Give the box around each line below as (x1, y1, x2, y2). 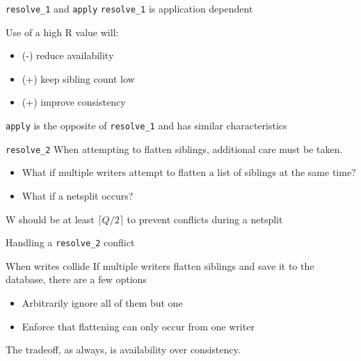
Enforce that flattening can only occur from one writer (22, 319, 255, 333)
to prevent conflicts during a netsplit (127, 211, 283, 226)
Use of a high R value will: (6, 24, 119, 39)
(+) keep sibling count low (22, 71, 135, 86)
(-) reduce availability (22, 48, 114, 63)
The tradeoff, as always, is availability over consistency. (6, 342, 241, 357)
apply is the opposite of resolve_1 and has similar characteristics (6, 118, 287, 133)
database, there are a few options (6, 272, 147, 287)
